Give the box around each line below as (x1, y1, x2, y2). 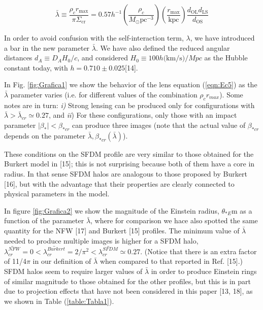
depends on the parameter (4, 130, 85, 141)
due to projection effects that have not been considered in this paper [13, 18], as (4, 286, 253, 296)
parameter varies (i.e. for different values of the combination (10, 89, 198, 99)
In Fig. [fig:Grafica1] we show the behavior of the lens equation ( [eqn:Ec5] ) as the (4, 79, 257, 90)
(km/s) (163, 55, 185, 62)
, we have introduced (190, 32, 255, 43)
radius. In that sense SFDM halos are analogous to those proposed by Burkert (4, 168, 247, 179)
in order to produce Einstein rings (151, 266, 257, 276)
